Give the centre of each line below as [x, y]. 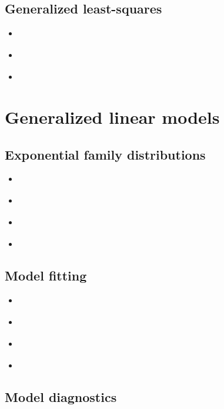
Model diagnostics [61, 397]
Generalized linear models [112, 117]
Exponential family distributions [105, 154]
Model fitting [46, 276]
